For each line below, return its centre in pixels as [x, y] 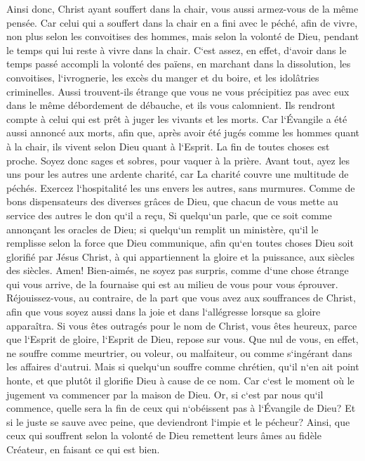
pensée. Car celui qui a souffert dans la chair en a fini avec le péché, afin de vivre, [182, 22]
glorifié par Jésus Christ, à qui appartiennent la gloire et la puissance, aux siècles [180, 256]
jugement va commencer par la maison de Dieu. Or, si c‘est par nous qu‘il [165, 394]
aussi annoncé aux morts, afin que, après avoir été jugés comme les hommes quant [183, 132]
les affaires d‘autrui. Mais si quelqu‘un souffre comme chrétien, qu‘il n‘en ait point [183, 366]
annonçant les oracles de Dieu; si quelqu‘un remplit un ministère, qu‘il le [162, 229]
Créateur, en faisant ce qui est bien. [83, 449]
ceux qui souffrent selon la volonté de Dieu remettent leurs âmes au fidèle [164, 435]
